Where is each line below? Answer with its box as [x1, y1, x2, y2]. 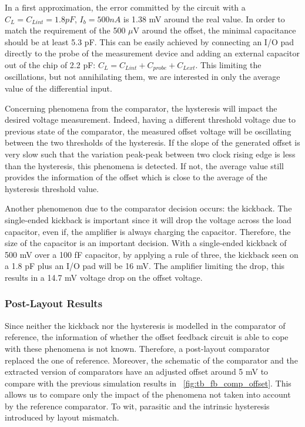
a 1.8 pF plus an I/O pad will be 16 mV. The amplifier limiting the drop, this [5, 260, 285, 272]
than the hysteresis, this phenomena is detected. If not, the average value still [5, 159, 284, 172]
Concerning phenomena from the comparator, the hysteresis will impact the [5, 102, 277, 114]
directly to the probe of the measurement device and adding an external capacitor [5, 47, 300, 59]
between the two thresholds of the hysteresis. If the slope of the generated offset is [5, 136, 300, 149]
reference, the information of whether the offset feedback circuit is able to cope [5, 331, 289, 343]
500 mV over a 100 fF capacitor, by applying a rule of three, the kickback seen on [5, 248, 299, 260]
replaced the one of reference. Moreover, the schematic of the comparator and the [5, 354, 298, 366]
